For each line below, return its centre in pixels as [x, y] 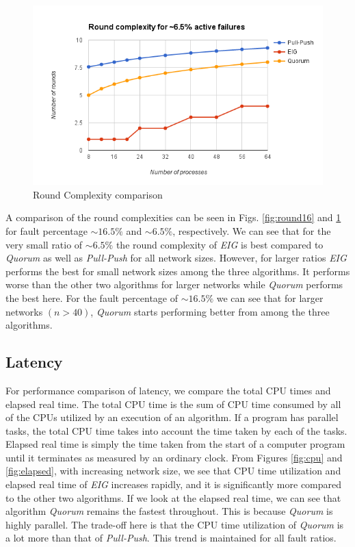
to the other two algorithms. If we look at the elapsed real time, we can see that [173, 497]
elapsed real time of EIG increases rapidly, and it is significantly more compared [174, 484]
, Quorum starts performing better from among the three [210, 311]
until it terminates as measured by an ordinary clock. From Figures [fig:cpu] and [174, 457]
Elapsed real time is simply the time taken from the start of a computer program [175, 444]
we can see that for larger [270, 297]
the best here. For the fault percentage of [92, 297]
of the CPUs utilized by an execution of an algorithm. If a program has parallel [172, 417]
